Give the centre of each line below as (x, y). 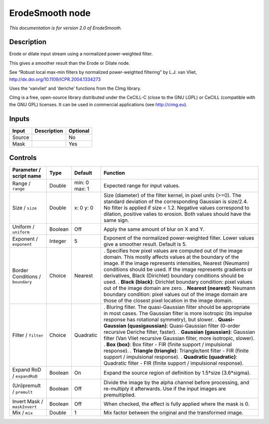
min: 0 (81, 183)
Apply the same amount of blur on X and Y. (154, 229)
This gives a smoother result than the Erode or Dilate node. (70, 63)
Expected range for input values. (142, 186)
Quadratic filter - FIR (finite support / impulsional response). (173, 363)
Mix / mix (23, 413)
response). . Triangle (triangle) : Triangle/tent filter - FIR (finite (176, 351)
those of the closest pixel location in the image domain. (168, 300)
